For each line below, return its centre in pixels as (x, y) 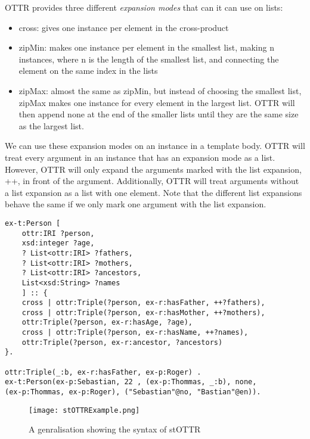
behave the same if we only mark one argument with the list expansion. (136, 204)
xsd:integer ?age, (58, 243)
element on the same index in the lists (88, 71)
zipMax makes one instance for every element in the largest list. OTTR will (157, 102)
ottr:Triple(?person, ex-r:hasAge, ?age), (107, 323)
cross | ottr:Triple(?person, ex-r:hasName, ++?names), (135, 333)
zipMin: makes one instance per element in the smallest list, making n (146, 47)
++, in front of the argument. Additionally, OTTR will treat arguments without (152, 181)
